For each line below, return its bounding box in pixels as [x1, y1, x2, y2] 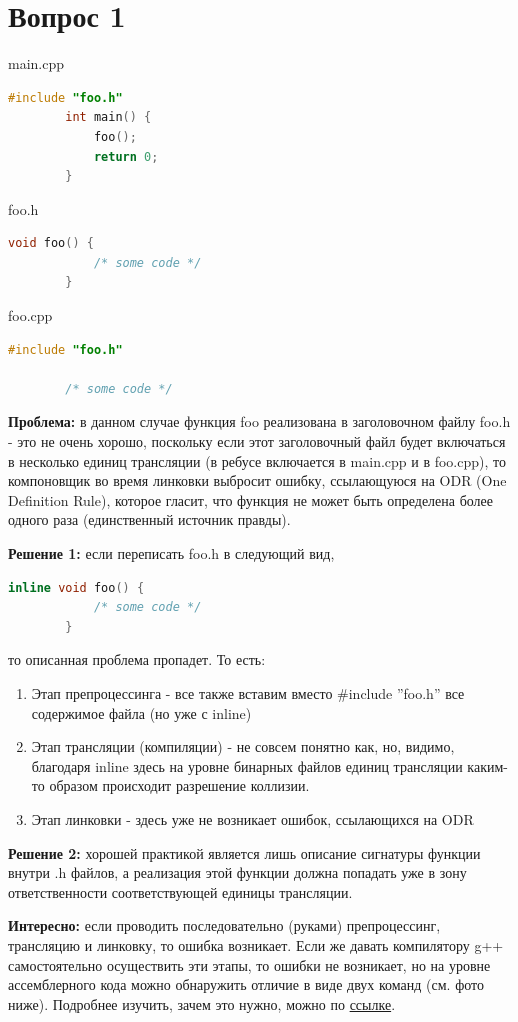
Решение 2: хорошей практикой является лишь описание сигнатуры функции [8, 842, 481, 863]
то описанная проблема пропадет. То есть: [8, 649, 266, 670]
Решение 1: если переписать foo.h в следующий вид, [8, 543, 335, 563]
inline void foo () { [8, 580, 145, 595]
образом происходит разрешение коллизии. [49, 775, 310, 796]
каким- [467, 755, 508, 776]
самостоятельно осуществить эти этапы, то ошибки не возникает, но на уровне [8, 954, 491, 975]
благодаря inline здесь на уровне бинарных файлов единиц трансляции [31, 755, 463, 776]
